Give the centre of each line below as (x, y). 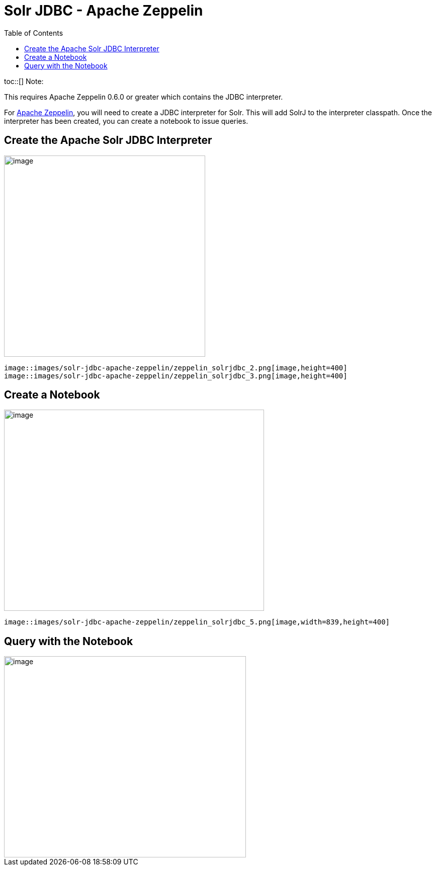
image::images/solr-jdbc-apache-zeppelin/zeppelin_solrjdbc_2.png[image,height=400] (176, 368)
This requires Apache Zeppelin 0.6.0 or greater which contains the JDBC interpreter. (144, 97)
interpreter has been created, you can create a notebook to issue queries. (126, 121)
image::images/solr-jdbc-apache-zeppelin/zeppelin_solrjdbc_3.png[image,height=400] (176, 376)
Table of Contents (34, 33)
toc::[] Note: (24, 81)
